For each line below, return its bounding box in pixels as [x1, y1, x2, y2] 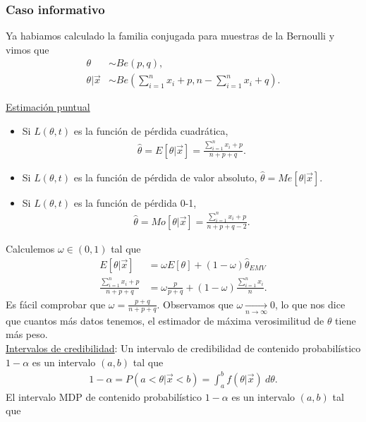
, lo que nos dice [274, 296, 346, 311]
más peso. [6, 327, 48, 342]
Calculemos [6, 241, 55, 255]
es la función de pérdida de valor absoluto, [73, 169, 257, 184]
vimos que [6, 42, 49, 56]
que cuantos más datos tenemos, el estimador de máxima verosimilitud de [6, 313, 324, 327]
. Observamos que [157, 296, 233, 311]
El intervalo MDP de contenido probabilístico [6, 389, 202, 404]
